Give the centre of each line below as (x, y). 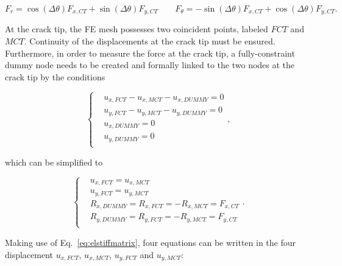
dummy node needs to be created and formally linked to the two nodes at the (150, 65)
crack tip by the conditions (55, 76)
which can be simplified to (54, 162)
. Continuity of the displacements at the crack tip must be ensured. (150, 41)
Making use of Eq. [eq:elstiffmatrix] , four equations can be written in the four (151, 242)
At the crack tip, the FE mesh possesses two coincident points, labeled (137, 29)
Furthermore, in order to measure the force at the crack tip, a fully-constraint (150, 53)
